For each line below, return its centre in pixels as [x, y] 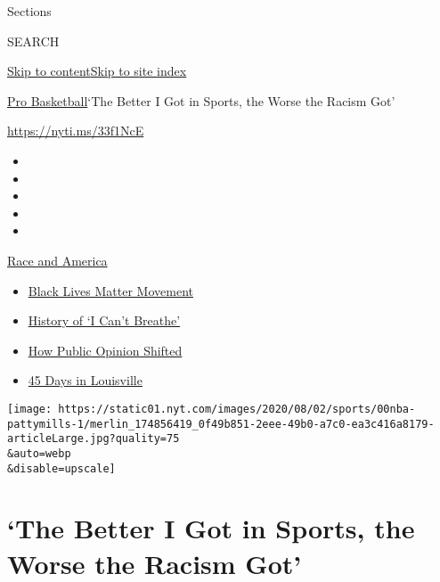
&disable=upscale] [61, 468]
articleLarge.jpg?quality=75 [94, 439]
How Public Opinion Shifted [105, 350]
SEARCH [33, 41]
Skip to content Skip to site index [97, 71]
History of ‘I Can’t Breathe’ [104, 320]
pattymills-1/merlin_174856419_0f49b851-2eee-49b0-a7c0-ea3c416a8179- [221, 424]
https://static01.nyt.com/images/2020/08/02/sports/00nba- [237, 409]
